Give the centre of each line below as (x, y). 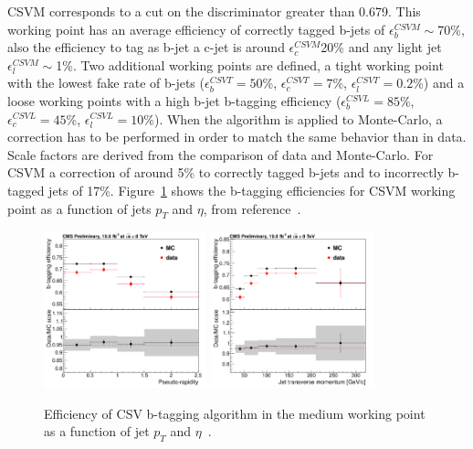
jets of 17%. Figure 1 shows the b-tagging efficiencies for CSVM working (252, 190)
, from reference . (252, 208)
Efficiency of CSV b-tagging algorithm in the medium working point (235, 413)
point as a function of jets (79, 208)
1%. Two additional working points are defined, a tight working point (250, 64)
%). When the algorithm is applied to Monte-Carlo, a (293, 118)
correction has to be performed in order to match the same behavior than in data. (237, 137)
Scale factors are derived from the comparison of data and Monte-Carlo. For (221, 154)
